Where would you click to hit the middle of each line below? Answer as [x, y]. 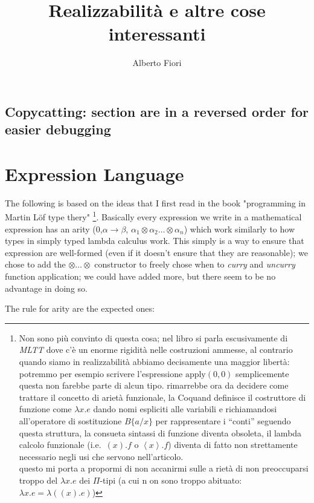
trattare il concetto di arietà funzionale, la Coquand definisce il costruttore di [162, 397]
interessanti [157, 34]
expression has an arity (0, [54, 228]
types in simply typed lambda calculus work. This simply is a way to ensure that [155, 241]
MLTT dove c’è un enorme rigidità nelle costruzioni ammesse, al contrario [156, 350]
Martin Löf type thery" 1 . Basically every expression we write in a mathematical [153, 216]
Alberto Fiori [157, 63]
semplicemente [262, 373]
